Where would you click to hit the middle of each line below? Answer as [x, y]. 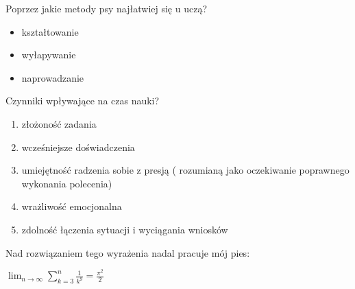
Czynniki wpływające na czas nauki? [83, 101]
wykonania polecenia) [67, 183]
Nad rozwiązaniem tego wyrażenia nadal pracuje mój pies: [128, 252]
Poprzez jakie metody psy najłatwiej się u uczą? [107, 8]
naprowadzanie [53, 77]
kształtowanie [50, 31]
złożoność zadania [59, 123]
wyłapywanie [49, 55]
